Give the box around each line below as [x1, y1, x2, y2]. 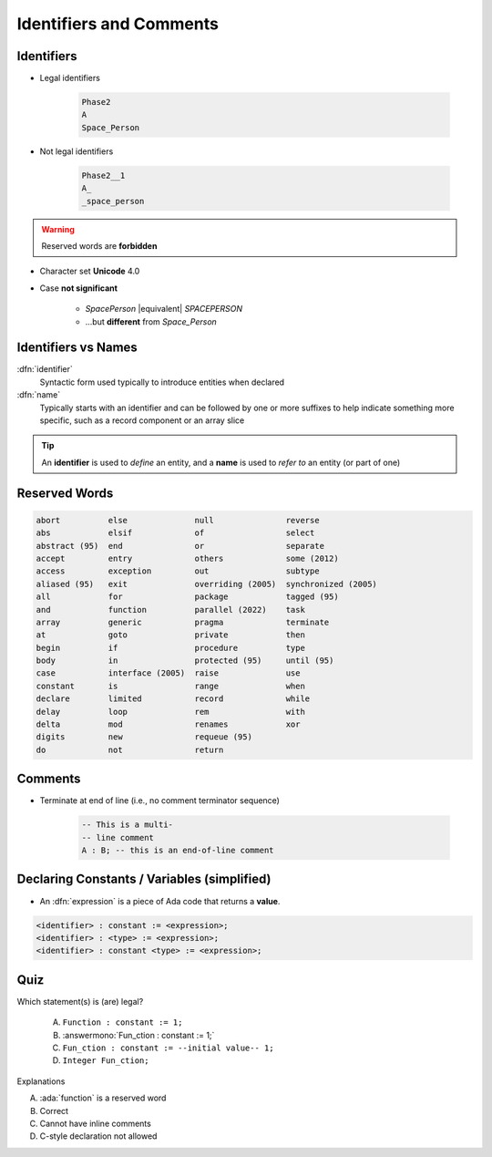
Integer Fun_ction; [62, 1056, 149, 1066]
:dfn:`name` [16, 389, 61, 400]
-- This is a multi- [81, 820, 173, 830]
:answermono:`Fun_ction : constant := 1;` [62, 1029, 215, 1040]
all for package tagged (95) [36, 592, 339, 602]
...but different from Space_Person [85, 315, 218, 327]
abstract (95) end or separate [36, 541, 325, 551]
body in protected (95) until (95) [36, 656, 334, 666]
